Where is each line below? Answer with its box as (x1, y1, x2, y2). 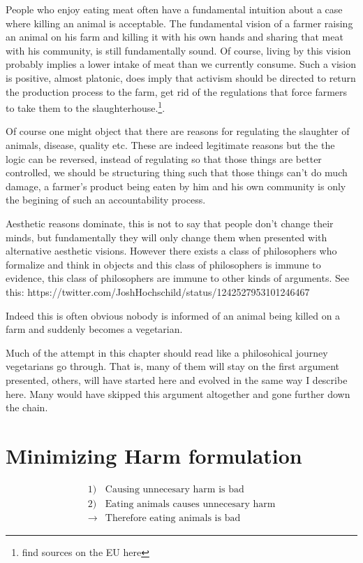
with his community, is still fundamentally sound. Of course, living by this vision (6, 43, 351, 57)
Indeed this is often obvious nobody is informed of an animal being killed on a (6, 308, 341, 322)
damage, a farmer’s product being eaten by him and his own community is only (6, 178, 346, 193)
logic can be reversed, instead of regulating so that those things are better (6, 151, 322, 166)
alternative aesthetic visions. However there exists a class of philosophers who (6, 243, 337, 258)
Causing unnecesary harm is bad (105, 484, 244, 494)
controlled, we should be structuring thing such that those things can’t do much (6, 165, 348, 180)
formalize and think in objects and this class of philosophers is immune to (6, 257, 321, 271)
